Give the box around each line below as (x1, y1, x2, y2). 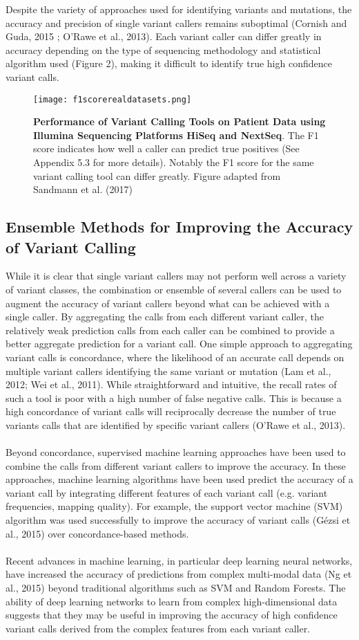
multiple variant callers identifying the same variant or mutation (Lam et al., (6, 363, 331, 378)
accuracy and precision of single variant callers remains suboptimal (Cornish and (6, 15, 347, 30)
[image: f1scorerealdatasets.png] (33, 94, 192, 104)
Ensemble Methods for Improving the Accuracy (6, 216, 353, 237)
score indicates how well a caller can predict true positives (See (33, 141, 300, 156)
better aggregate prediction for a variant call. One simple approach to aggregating (6, 336, 353, 351)
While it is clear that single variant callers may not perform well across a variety (6, 268, 347, 283)
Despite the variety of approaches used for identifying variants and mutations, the (6, 2, 352, 16)
